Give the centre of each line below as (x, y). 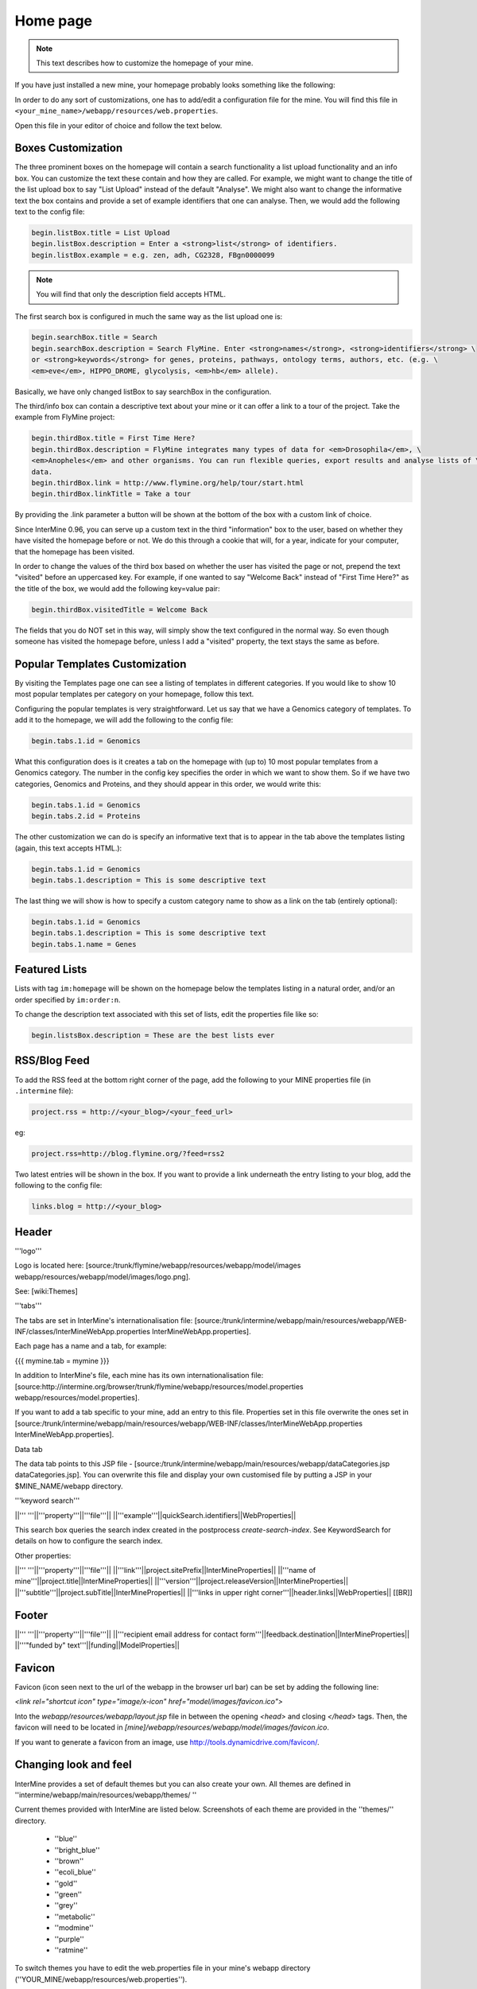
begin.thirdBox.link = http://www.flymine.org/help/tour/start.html (168, 483)
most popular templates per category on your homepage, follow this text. (134, 694)
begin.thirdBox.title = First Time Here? (113, 438)
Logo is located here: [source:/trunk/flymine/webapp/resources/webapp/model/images (158, 1266)
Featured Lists (51, 969)
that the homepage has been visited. (75, 551)
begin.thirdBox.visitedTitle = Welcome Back (120, 609)
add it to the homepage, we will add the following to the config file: (124, 720)
